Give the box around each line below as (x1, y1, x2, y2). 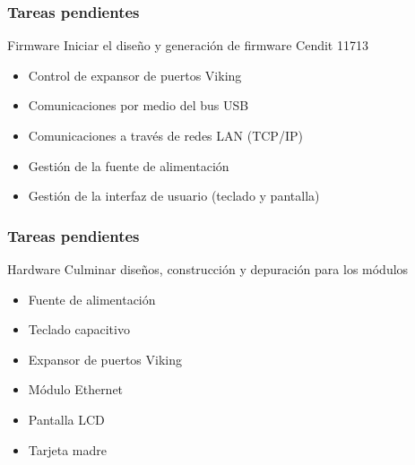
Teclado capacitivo (28, 320, 130, 339)
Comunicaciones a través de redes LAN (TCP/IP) (28, 126, 303, 144)
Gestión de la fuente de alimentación (28, 156, 229, 175)
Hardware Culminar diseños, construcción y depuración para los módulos (7, 260, 409, 278)
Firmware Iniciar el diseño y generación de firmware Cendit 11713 (7, 36, 368, 55)
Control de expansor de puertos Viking (28, 65, 242, 84)
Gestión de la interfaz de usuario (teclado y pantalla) (28, 186, 320, 205)
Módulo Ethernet (28, 380, 124, 399)
